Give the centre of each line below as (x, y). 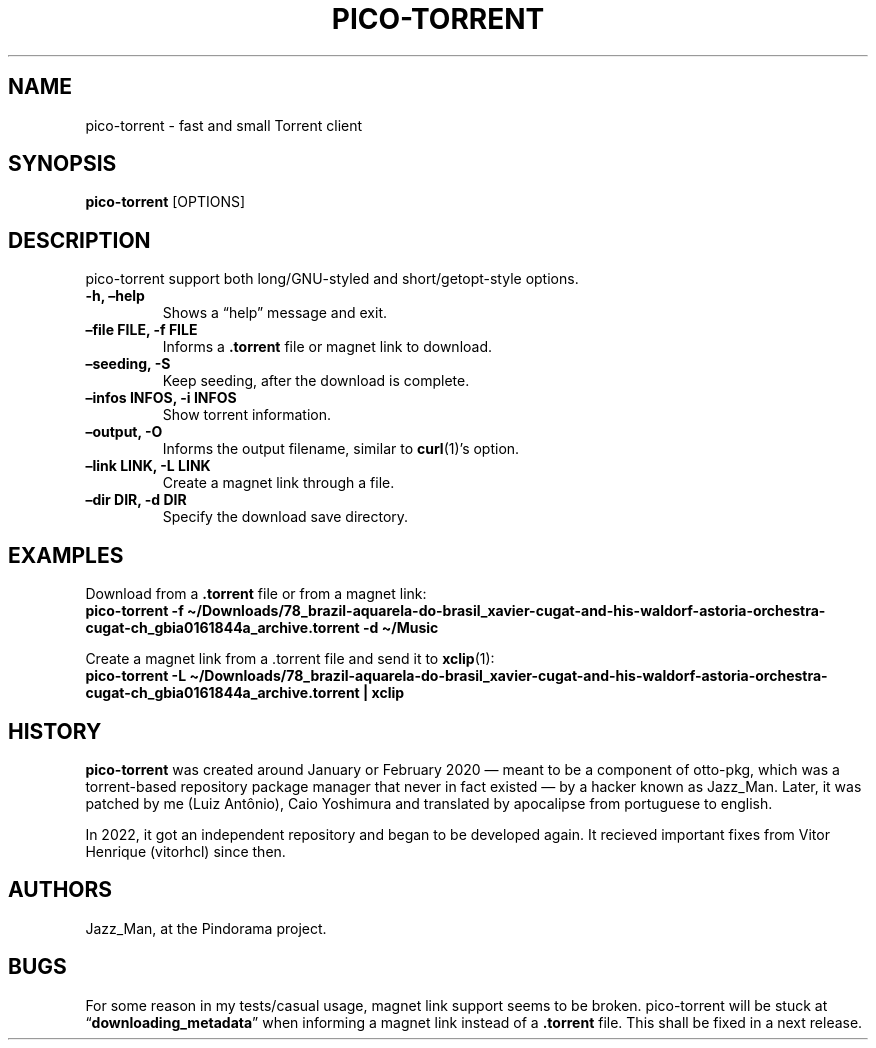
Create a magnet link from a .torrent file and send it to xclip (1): (290, 659)
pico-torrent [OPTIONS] (165, 202)
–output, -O (124, 432)
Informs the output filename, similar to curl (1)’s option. (341, 449)
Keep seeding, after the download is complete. (316, 381)
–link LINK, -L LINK (148, 466)
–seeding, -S (128, 364)
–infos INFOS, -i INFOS (161, 398)
